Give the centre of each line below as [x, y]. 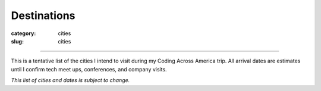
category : [23, 33]
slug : [17, 41]
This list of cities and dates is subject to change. [70, 80]
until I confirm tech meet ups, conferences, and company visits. [89, 69]
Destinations [43, 15]
